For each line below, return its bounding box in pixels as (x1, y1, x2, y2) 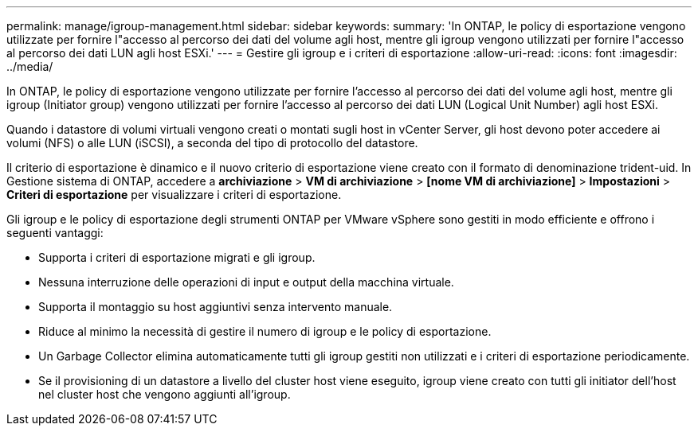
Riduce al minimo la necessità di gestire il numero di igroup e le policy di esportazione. (38, 325, 492, 338)
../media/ (6, 60, 53, 73)
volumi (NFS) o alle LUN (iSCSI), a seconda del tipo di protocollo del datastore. (6, 136, 418, 150)
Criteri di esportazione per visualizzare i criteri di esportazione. (6, 188, 342, 201)
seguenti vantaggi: (6, 226, 104, 239)
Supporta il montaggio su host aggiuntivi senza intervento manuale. (38, 300, 393, 313)
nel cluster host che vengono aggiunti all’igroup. (38, 387, 291, 401)
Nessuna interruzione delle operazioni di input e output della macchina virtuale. (38, 275, 454, 289)
